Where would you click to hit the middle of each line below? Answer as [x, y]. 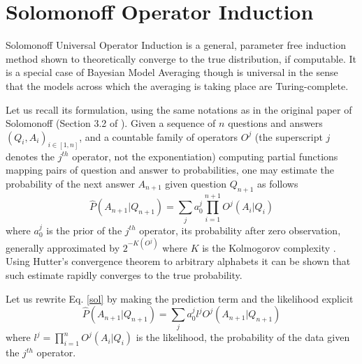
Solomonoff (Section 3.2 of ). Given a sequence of [111, 123]
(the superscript [289, 136]
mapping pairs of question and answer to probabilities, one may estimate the [170, 170]
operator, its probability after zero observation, [240, 230]
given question [196, 183]
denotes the [30, 156]
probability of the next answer [70, 183]
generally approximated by [63, 247]
